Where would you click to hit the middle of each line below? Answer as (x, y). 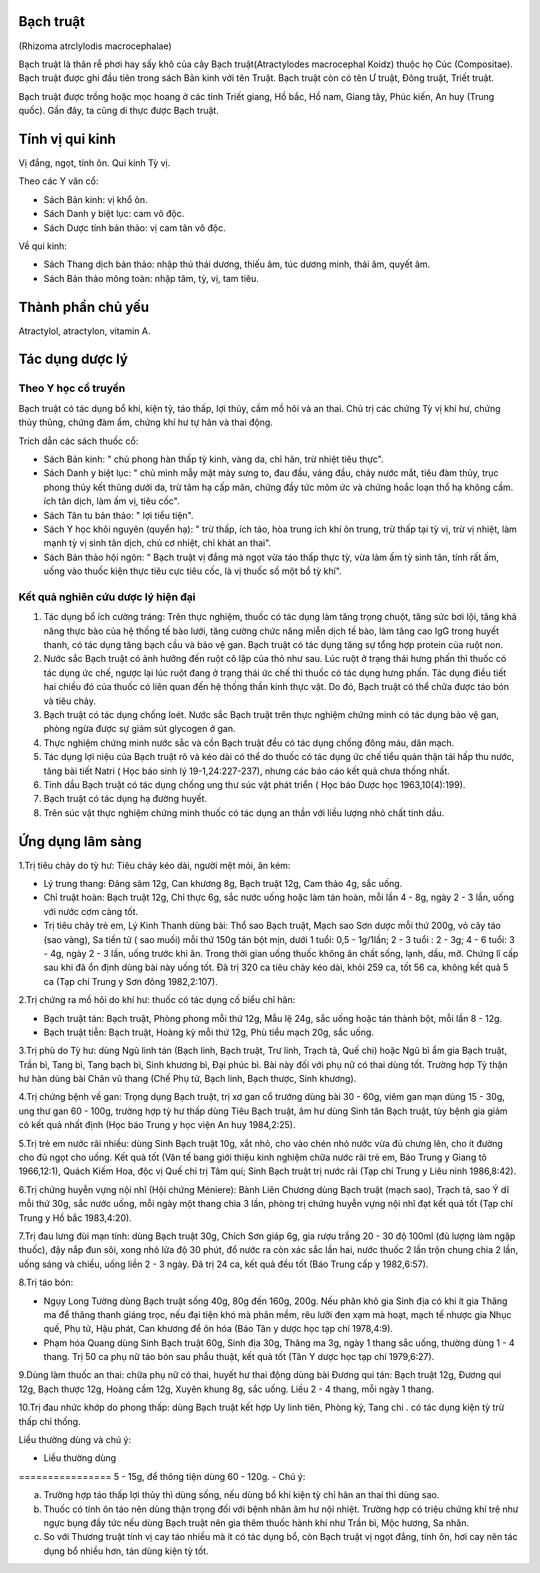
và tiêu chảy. (70, 701)
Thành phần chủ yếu (84, 306)
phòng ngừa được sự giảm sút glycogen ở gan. (139, 729)
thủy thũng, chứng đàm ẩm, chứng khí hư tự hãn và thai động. (146, 422)
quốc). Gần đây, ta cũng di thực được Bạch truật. (118, 111)
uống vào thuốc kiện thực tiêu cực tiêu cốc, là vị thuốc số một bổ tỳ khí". (192, 571)
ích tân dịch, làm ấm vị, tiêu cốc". (111, 501)
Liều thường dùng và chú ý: (75, 1440)
